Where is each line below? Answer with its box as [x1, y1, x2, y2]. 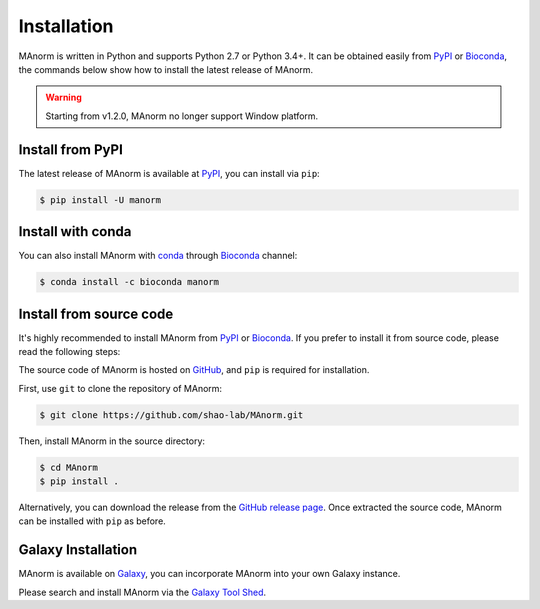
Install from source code [18, 305, 174, 322]
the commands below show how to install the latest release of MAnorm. [18, 63, 314, 75]
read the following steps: [18, 345, 121, 357]
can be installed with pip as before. [18, 515, 167, 527]
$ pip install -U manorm [39, 194, 162, 205]
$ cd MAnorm [39, 461, 99, 473]
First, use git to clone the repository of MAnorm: [18, 382, 223, 394]
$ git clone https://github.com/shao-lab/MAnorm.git [39, 409, 304, 420]
